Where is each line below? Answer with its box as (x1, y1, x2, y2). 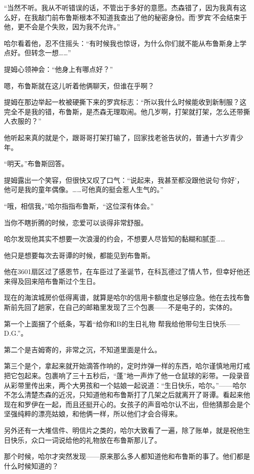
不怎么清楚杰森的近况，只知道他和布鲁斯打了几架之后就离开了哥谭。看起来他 (4, 389, 250, 400)
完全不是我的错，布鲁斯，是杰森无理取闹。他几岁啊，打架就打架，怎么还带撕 (4, 106, 250, 116)
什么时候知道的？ (4, 460, 59, 471)
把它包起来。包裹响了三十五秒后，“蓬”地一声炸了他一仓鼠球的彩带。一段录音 (4, 370, 250, 381)
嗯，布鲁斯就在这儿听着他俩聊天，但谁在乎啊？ (4, 80, 154, 90)
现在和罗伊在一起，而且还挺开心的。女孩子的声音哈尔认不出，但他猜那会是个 (4, 399, 250, 409)
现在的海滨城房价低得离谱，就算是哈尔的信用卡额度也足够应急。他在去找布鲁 (4, 292, 250, 302)
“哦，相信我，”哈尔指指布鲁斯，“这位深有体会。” (4, 200, 154, 211)
